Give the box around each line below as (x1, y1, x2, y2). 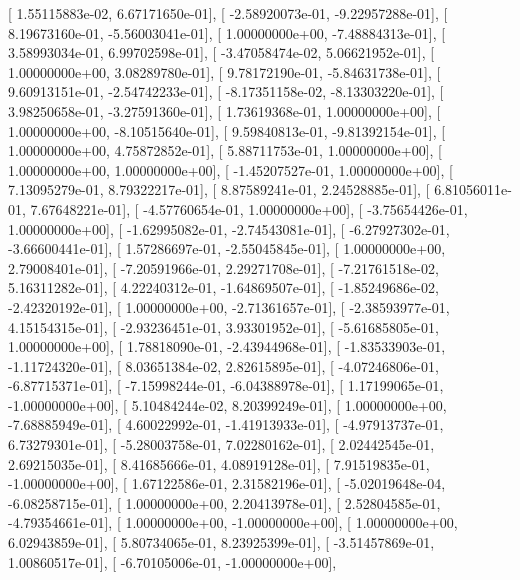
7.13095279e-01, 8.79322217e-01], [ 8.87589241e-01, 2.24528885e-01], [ (8, 179, 430, 200)
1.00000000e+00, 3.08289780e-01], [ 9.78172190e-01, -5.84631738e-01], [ (8, 61, 441, 82)
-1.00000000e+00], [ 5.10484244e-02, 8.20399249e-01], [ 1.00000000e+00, (8, 394, 447, 415)
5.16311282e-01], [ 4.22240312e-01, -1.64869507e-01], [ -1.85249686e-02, (8, 277, 439, 298)
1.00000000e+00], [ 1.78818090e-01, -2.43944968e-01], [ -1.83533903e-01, (8, 336, 446, 357)
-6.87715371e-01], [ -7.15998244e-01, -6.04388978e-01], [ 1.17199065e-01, (8, 375, 444, 396)
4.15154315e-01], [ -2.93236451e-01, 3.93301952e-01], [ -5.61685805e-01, (8, 316, 439, 337)
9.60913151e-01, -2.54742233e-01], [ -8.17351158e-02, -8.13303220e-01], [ (8, 81, 444, 102)
